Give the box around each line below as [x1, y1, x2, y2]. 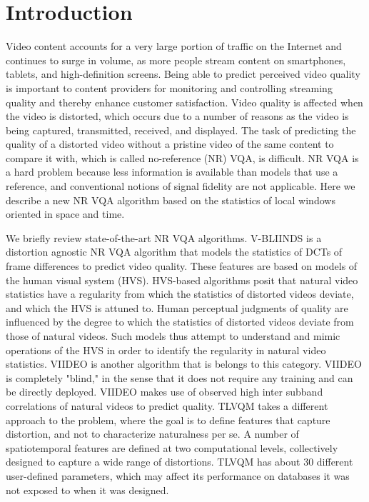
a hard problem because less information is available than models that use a [6, 164, 338, 179]
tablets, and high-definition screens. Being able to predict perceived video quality [6, 66, 360, 81]
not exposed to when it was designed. [6, 482, 169, 497]
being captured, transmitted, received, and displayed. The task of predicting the [6, 122, 356, 137]
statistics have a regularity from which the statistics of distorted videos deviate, [6, 286, 354, 301]
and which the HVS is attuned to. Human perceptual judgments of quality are [6, 300, 348, 315]
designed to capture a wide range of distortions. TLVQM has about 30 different [6, 454, 353, 469]
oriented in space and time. [6, 206, 125, 221]
